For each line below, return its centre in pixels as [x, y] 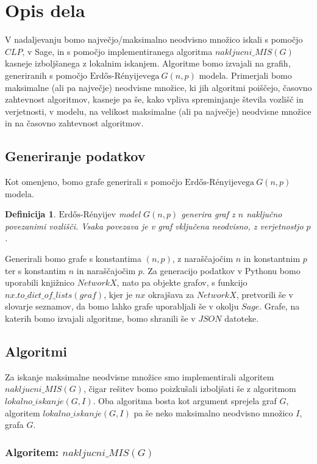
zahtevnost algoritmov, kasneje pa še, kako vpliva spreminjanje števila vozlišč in [154, 99]
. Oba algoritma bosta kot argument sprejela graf [185, 401]
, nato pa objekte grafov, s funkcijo [182, 282]
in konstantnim [272, 259]
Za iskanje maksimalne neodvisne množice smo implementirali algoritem [140, 376]
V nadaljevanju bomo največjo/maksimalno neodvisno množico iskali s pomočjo [154, 39]
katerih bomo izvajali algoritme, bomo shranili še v [100, 318]
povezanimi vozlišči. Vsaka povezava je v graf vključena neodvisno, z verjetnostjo [154, 226]
